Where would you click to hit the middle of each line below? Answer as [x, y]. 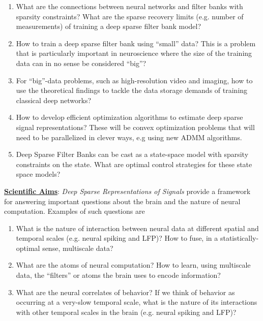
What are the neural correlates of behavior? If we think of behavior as [125, 292]
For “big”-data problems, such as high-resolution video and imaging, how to [134, 80]
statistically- [239, 238]
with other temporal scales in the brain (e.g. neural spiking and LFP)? [126, 312]
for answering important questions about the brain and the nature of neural [122, 201]
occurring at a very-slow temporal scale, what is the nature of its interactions [137, 302]
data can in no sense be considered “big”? [81, 63]
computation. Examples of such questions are [75, 211]
